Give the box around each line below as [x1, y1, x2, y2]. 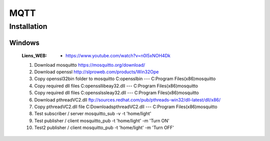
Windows [9, 38, 39, 47]
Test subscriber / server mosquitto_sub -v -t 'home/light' [34, 111, 151, 117]
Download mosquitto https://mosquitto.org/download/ [34, 62, 145, 68]
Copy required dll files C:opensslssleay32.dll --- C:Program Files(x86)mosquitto [34, 90, 199, 96]
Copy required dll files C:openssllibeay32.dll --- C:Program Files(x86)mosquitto [34, 83, 198, 89]
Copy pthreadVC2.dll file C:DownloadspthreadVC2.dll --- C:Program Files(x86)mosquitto [34, 104, 217, 110]
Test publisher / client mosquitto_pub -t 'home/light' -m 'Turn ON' [34, 118, 169, 124]
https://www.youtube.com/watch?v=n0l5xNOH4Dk [65, 53, 171, 59]
